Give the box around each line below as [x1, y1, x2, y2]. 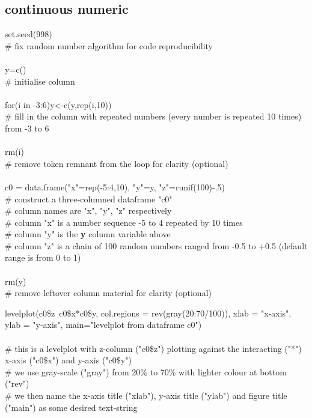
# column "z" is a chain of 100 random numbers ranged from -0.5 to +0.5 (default [5, 239, 308, 252]
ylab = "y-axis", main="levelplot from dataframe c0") [5, 318, 202, 331]
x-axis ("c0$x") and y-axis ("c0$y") [5, 354, 132, 366]
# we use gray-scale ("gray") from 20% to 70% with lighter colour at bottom [5, 365, 287, 378]
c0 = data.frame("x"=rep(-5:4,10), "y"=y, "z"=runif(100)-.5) [5, 180, 225, 193]
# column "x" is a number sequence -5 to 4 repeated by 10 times [5, 216, 243, 228]
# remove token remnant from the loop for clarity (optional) [5, 157, 228, 169]
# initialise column [5, 74, 75, 87]
